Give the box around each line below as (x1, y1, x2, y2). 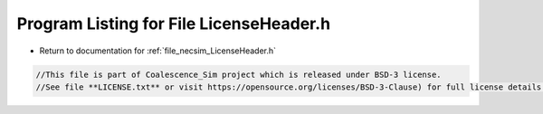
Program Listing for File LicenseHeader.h (16, 14, 330, 33)
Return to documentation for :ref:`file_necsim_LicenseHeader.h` (39, 45, 276, 56)
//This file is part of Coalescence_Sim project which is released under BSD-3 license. (35, 69, 443, 80)
